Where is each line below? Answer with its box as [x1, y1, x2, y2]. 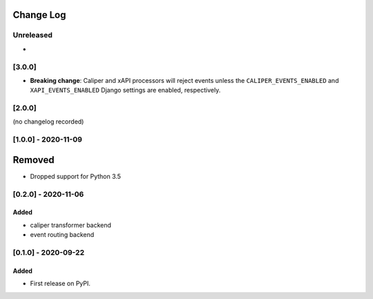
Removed [12, 154, 55, 166]
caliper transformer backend [30, 221, 112, 229]
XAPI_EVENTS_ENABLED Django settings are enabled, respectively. [30, 86, 221, 95]
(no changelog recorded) [12, 117, 84, 126]
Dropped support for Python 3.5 [30, 172, 121, 180]
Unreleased [12, 30, 53, 40]
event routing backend [30, 231, 95, 239]
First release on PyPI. [30, 280, 91, 288]
